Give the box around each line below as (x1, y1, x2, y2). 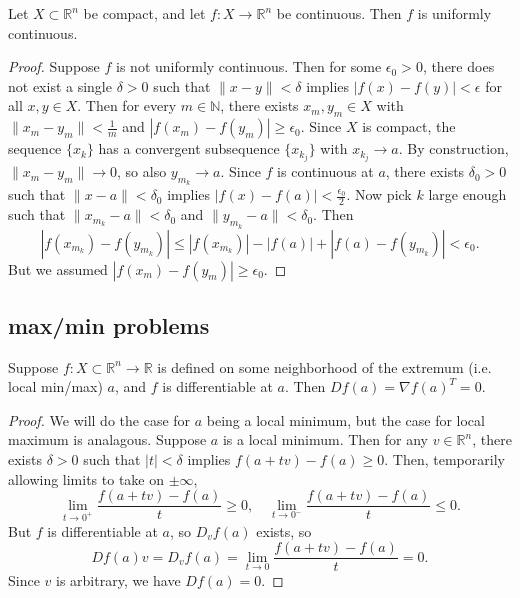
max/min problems (8, 309, 210, 340)
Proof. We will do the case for (8, 409, 191, 430)
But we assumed (8, 258, 108, 279)
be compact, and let (83, 3, 206, 23)
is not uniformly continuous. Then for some (116, 56, 382, 77)
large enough (428, 184, 507, 205)
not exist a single (8, 75, 112, 96)
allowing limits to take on (8, 468, 165, 489)
